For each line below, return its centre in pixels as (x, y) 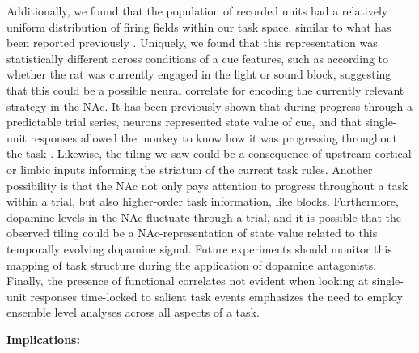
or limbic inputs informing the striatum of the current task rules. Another (190, 169)
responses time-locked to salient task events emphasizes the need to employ (216, 296)
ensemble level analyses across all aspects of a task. (133, 312)
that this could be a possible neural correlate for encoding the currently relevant (205, 89)
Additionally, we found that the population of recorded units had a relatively (197, 11)
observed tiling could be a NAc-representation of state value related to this (192, 233)
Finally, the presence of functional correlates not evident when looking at (188, 281)
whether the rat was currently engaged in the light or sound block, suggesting (199, 74)
